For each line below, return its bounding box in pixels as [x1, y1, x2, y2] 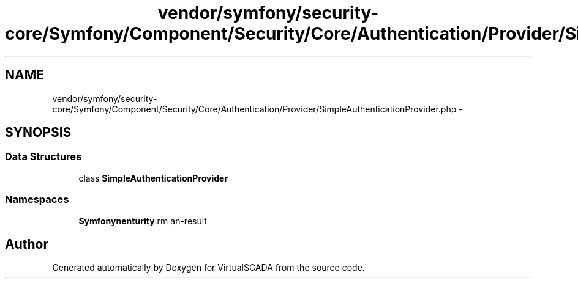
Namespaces [5, 193, 69, 206]
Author [5, 236, 48, 252]
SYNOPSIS [5, 125, 72, 141]
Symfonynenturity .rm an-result [78, 215, 207, 226]
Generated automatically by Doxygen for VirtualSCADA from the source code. [52, 262, 365, 273]
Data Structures [5, 150, 82, 163]
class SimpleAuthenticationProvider [78, 172, 228, 183]
